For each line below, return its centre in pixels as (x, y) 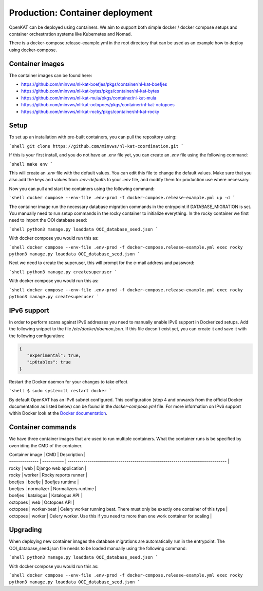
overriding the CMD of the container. (46, 445)
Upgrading (26, 530)
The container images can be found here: (50, 75)
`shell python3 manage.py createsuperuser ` (63, 272)
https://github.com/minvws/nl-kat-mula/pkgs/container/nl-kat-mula (89, 98)
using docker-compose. (33, 50)
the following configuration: (37, 336)
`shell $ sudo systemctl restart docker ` (60, 391)
